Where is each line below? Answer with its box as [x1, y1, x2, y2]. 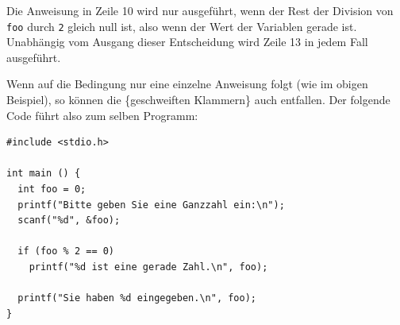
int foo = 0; [17, 184, 87, 195]
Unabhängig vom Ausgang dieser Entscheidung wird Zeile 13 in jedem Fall [6, 33, 368, 50]
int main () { [6, 168, 81, 180]
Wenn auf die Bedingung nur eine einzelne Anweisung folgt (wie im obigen [6, 75, 368, 92]
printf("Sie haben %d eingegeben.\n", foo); [17, 292, 256, 304]
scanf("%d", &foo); [17, 215, 121, 226]
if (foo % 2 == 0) [17, 246, 115, 257]
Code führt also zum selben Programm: [6, 106, 198, 123]
